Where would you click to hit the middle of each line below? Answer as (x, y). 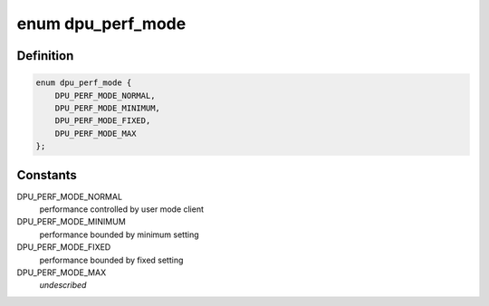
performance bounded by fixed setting (111, 260)
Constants (47, 175)
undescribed (63, 285)
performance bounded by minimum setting (119, 234)
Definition (45, 56)
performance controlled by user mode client (121, 209)
